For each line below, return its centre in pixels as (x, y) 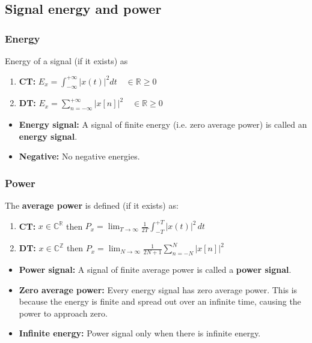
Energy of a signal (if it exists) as (66, 61)
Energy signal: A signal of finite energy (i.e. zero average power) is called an (163, 124)
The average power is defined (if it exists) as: (92, 205)
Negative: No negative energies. (79, 156)
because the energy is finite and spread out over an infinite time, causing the (160, 301)
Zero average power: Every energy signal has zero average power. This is (158, 289)
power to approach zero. (63, 313)
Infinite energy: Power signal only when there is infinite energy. (140, 333)
